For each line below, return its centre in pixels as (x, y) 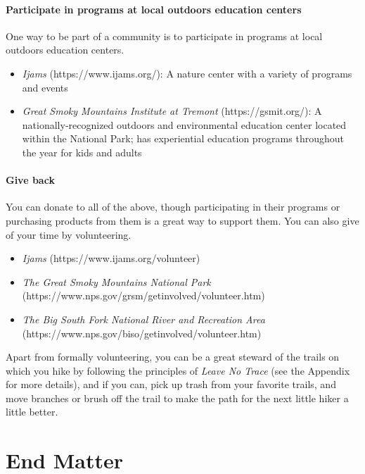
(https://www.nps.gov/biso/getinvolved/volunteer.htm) (142, 333)
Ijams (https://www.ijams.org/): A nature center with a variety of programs (187, 73)
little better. (32, 412)
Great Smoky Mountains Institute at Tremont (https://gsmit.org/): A (172, 111)
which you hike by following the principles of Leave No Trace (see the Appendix (178, 370)
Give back (30, 180)
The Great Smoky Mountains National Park (116, 281)
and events (45, 87)
